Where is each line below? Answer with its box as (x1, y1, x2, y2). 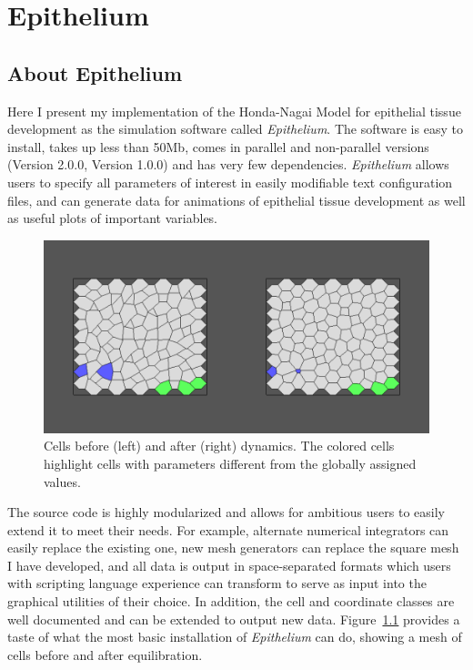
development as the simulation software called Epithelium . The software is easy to (7, 119, 463, 138)
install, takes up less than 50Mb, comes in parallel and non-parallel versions (7, 137, 429, 156)
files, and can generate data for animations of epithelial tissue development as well (7, 190, 466, 209)
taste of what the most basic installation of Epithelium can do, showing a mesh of (7, 627, 462, 646)
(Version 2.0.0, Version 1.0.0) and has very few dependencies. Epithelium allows (7, 155, 449, 174)
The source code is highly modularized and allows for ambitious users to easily (7, 502, 445, 522)
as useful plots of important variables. (7, 208, 218, 228)
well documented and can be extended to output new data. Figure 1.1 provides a (7, 609, 460, 628)
